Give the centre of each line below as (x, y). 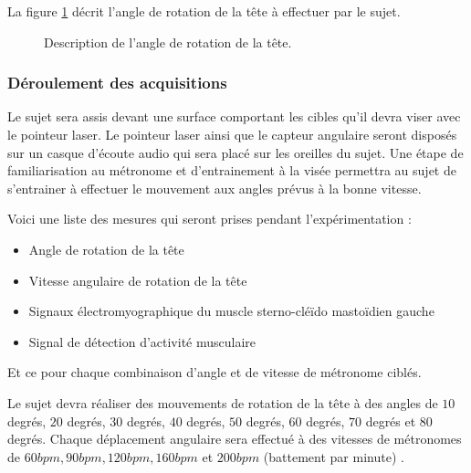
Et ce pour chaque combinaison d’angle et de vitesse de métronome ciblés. (215, 372)
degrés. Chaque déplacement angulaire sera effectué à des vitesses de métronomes (235, 439)
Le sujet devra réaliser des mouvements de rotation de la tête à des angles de (223, 402)
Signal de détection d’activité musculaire (142, 341)
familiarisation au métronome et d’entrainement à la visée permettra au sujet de (232, 170)
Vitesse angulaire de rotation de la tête (138, 280)
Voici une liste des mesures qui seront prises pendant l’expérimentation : (209, 219)
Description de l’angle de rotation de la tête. (168, 42)
